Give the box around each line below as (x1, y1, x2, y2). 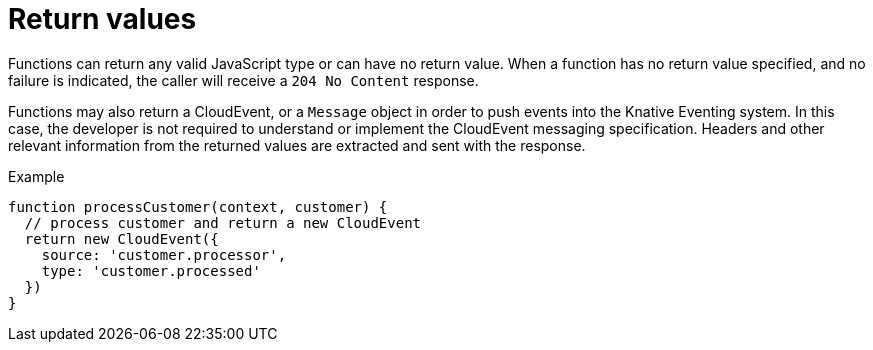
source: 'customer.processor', (41, 246, 287, 263)
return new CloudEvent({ (24, 230, 219, 247)
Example (8, 167, 65, 185)
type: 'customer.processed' (41, 262, 261, 279)
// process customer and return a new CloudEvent (24, 214, 422, 231)
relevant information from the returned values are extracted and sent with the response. (8, 136, 586, 154)
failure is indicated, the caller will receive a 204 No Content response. (8, 71, 479, 89)
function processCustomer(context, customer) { (8, 198, 388, 215)
